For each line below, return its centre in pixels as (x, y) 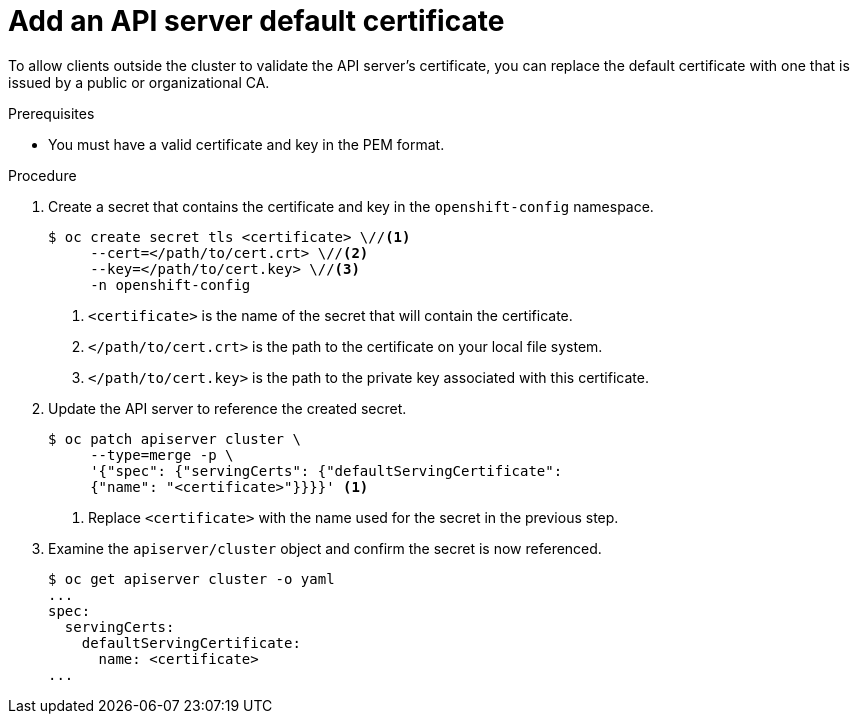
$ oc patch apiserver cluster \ (174, 438)
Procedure (42, 175)
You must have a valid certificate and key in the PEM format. (246, 144)
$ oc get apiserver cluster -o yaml (191, 578)
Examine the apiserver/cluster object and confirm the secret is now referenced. (325, 548)
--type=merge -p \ (162, 454)
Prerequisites (51, 113)
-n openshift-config (170, 284)
